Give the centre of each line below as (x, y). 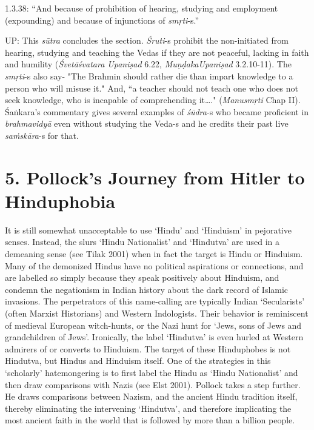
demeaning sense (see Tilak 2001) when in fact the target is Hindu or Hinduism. (154, 254)
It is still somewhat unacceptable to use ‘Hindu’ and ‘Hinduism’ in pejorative (148, 230)
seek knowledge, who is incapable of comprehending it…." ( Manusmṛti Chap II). (153, 100)
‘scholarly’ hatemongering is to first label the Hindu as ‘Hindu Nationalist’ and (152, 372)
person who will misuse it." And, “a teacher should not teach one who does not (152, 88)
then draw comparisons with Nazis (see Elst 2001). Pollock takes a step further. (153, 384)
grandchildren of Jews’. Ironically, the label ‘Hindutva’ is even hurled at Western (154, 337)
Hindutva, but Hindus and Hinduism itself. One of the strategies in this (138, 361)
